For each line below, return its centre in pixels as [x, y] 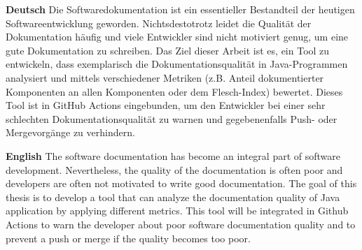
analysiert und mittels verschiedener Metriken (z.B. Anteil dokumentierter [165, 77]
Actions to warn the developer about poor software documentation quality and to [181, 224]
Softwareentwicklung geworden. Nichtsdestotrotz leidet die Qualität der [159, 23]
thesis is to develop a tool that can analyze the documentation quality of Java [173, 197]
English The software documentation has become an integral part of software [173, 155]
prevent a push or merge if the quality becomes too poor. [128, 238]
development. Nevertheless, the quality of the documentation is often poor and [174, 169]
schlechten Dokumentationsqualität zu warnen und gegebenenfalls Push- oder [172, 118]
